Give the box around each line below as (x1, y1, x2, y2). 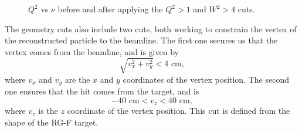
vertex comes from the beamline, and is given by (5, 45, 179, 57)
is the (38, 104, 58, 117)
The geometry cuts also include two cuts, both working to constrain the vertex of (5, 22, 297, 35)
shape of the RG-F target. (5, 116, 99, 128)
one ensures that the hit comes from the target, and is (5, 85, 199, 97)
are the (65, 73, 90, 85)
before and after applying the (57, 3, 163, 15)
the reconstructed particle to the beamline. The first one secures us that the (5, 34, 278, 46)
